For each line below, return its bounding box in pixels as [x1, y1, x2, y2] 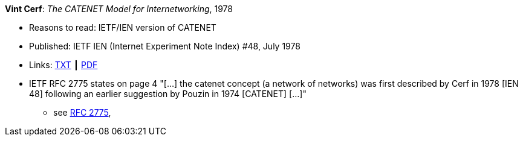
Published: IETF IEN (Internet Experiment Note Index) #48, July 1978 [29, 41, 300, 51]
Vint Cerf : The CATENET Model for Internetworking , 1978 [5, 4, 233, 14]
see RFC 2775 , [53, 107, 111, 117]
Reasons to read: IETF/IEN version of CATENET [29, 22, 216, 33]
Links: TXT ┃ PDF [29, 60, 98, 70]
